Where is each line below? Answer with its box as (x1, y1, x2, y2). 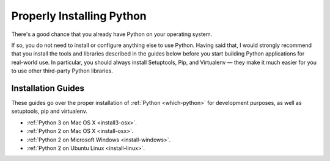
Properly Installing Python (11, 9, 147, 23)
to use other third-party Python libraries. (11, 67, 113, 74)
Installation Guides (11, 83, 85, 93)
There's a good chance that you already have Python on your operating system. (11, 30, 213, 38)
